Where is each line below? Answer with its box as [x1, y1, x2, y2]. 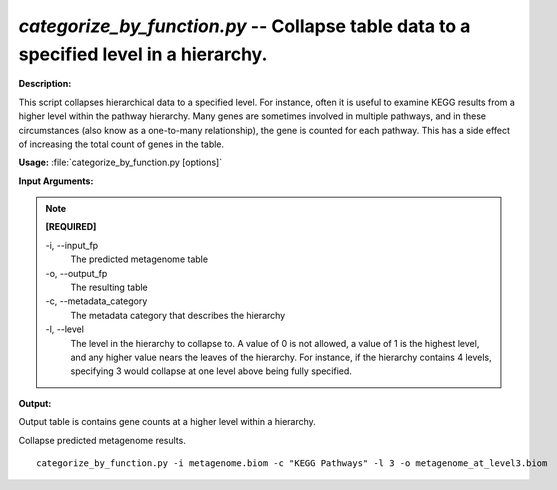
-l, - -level [45, 323, 85, 335]
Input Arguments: [18, 175, 94, 187]
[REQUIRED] [45, 221, 97, 233]
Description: [18, 78, 72, 90]
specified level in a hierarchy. [18, 43, 268, 65]
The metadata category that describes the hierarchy [70, 309, 286, 321]
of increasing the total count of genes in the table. [18, 138, 225, 150]
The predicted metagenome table [70, 253, 209, 265]
